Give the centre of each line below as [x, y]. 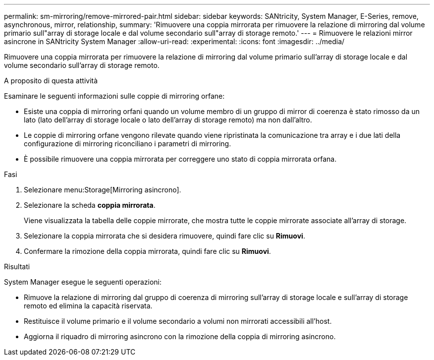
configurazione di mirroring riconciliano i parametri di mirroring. [128, 144]
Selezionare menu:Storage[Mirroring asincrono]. [103, 190]
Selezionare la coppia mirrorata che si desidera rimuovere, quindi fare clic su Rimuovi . [164, 236]
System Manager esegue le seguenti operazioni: [83, 282]
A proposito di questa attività [51, 81]
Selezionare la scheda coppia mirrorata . [90, 205]
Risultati [17, 267]
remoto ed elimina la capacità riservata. [88, 306]
